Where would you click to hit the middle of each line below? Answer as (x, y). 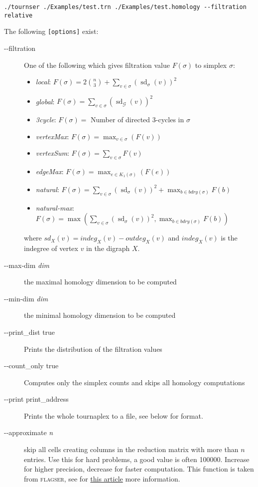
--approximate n (29, 432)
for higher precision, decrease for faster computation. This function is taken (139, 469)
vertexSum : (52, 153)
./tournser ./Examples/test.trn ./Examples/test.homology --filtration (125, 7)
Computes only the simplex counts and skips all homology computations (134, 382)
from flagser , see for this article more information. (102, 478)
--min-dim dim (26, 298)
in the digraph (108, 248)
